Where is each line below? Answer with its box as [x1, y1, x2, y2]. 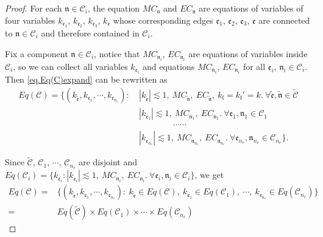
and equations [142, 60, 195, 72]
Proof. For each [5, 2, 62, 14]
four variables [5, 13, 55, 26]
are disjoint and [79, 156, 137, 168]
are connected [258, 13, 310, 26]
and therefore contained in [41, 27, 140, 39]
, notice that [94, 47, 140, 60]
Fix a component [5, 47, 68, 60]
